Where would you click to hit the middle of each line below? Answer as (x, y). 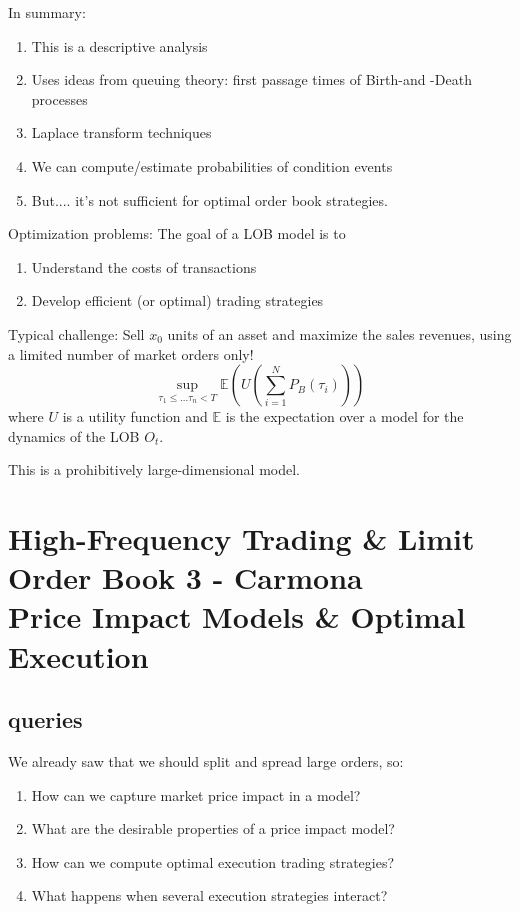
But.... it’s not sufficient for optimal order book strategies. (209, 199)
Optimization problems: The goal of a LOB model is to (177, 233)
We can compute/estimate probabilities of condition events (212, 165)
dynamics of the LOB (74, 435)
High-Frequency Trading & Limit (241, 538)
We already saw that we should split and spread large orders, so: (206, 761)
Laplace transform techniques (121, 132)
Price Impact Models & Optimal (237, 616)
